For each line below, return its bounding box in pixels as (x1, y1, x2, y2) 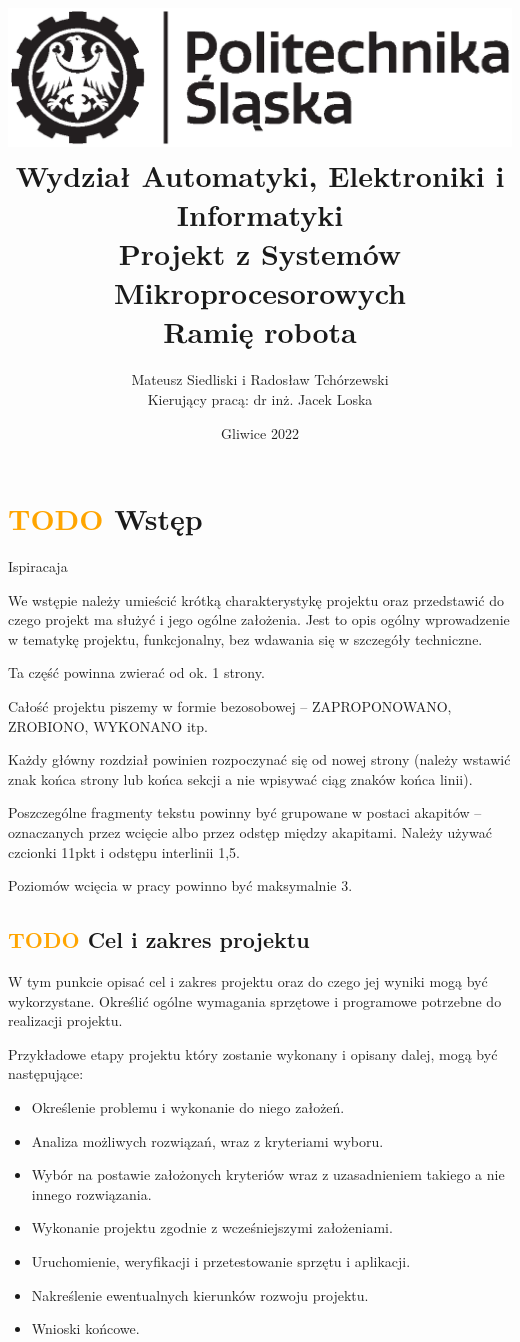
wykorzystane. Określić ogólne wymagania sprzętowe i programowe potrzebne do (8, 990, 502, 1011)
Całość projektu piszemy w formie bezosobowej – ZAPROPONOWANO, (8, 696, 452, 717)
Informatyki (176, 193, 344, 234)
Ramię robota (163, 311, 357, 352)
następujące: (8, 1063, 84, 1084)
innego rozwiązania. (31, 1183, 152, 1204)
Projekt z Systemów (118, 233, 402, 274)
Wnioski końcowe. (31, 1318, 140, 1339)
